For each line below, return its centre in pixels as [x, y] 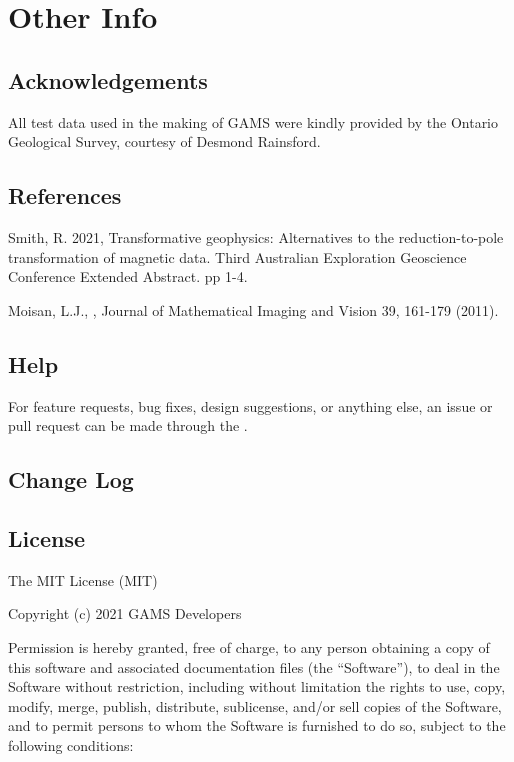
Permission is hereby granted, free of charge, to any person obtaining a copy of [249, 646]
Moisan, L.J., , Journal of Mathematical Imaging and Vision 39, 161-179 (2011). [253, 309]
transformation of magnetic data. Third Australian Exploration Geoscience [237, 256]
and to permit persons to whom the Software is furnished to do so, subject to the [257, 725]
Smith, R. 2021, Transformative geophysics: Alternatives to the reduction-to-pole [256, 236]
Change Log [71, 479]
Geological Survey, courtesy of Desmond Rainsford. [164, 141]
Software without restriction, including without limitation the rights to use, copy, [257, 686]
